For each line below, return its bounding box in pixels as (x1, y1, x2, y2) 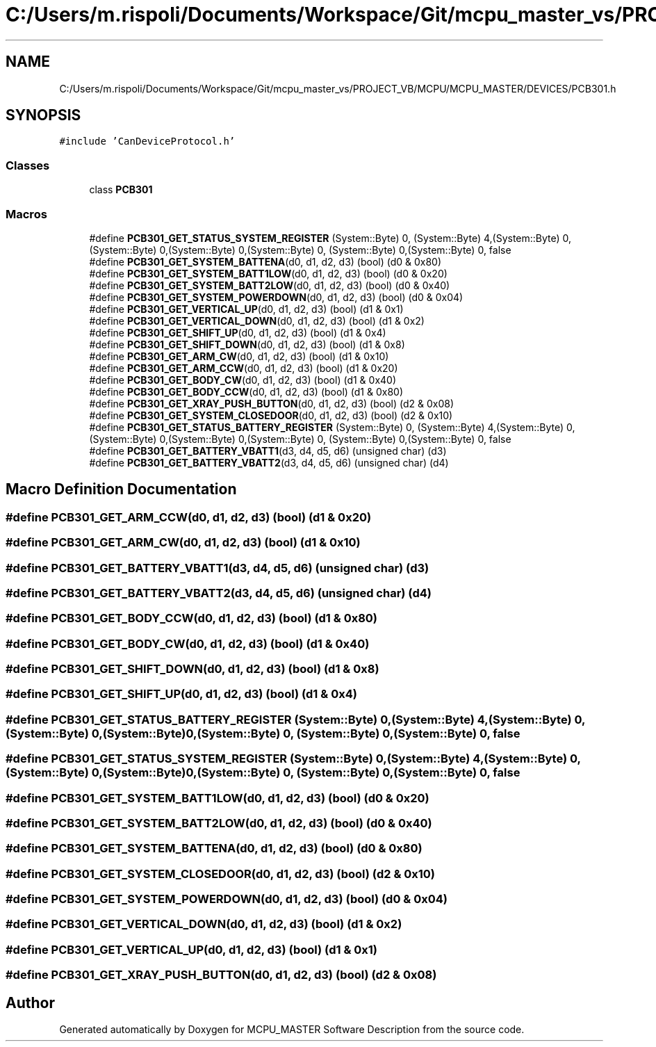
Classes (6, 158, 50, 172)
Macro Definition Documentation (6, 480, 237, 498)
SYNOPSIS (6, 106, 81, 124)
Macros (6, 206, 47, 221)
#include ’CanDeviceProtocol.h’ (59, 136, 236, 147)
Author (6, 993, 55, 1012)
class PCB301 (89, 184, 153, 196)
